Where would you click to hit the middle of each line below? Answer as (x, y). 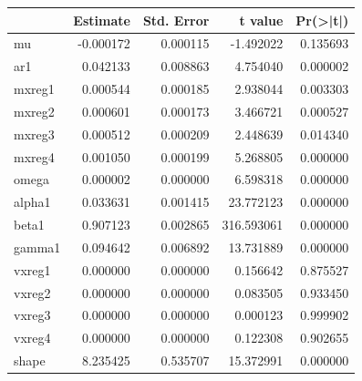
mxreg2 (34, 111)
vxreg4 (32, 338)
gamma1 (37, 247)
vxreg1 (32, 269)
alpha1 (32, 202)
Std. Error (176, 20)
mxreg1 (34, 89)
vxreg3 (32, 315)
